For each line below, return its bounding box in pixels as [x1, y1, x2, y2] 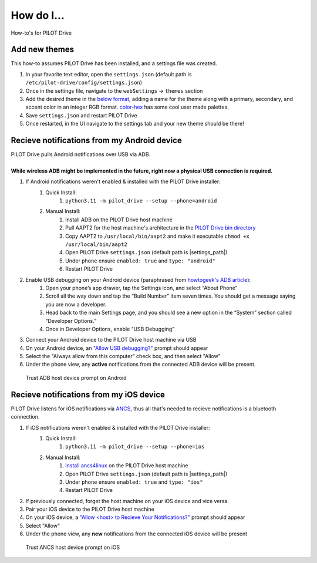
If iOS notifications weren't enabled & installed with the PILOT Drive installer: [25, 424, 211, 431]
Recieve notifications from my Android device [11, 136, 182, 145]
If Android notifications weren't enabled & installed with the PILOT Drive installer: [25, 178, 221, 185]
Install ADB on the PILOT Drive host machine [65, 216, 173, 223]
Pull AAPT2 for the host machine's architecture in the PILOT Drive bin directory [65, 224, 256, 231]
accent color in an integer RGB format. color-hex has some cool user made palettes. [25, 103, 229, 111]
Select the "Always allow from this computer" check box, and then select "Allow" [25, 353, 221, 360]
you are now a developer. [45, 301, 107, 308]
